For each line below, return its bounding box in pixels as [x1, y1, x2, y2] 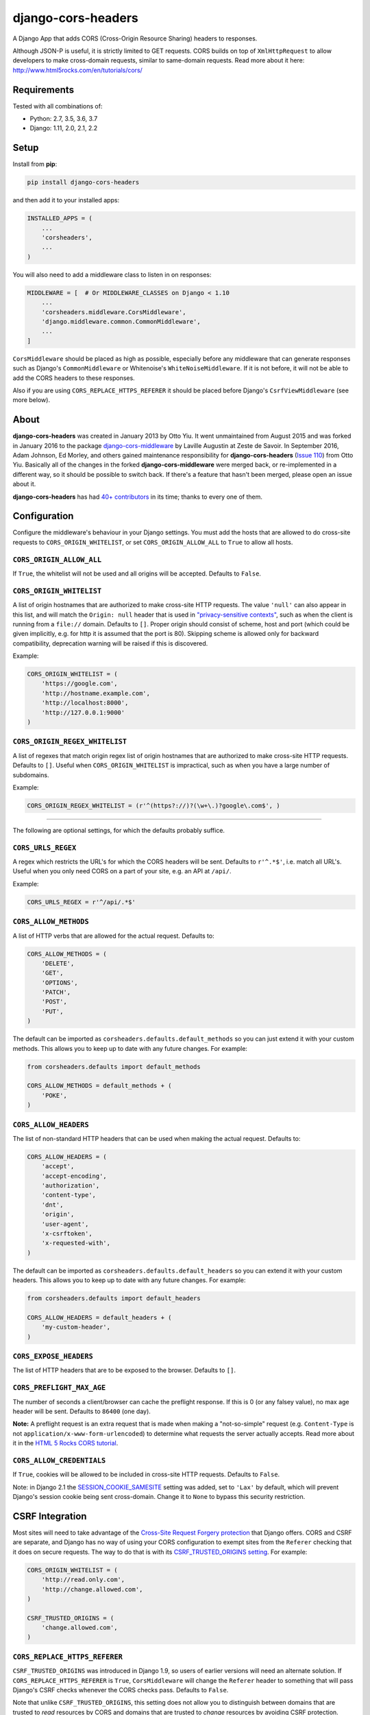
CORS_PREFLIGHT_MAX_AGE [12, 1383, 106, 1393]
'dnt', [41, 1200, 64, 1209]
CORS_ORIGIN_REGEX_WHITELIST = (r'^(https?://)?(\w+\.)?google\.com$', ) [27, 801, 280, 809]
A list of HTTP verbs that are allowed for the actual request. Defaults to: [12, 932, 215, 940]
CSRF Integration [12, 1510, 87, 1522]
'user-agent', [41, 1220, 89, 1228]
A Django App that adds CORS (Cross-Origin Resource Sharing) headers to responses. [12, 34, 258, 43]
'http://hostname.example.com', [41, 689, 151, 697]
